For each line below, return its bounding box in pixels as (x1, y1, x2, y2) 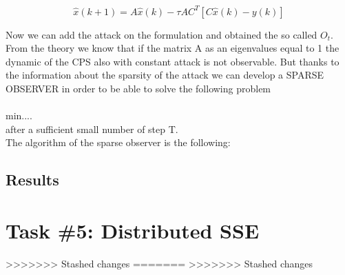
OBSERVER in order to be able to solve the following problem (6, 81, 271, 95)
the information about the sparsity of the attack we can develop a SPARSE (6, 68, 324, 82)
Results (6, 169, 59, 190)
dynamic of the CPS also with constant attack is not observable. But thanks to (6, 54, 339, 68)
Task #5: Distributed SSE (6, 216, 260, 244)
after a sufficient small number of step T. (6, 121, 178, 136)
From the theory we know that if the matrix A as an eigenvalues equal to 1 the (6, 41, 339, 55)
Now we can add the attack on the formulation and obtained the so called (6, 27, 317, 41)
